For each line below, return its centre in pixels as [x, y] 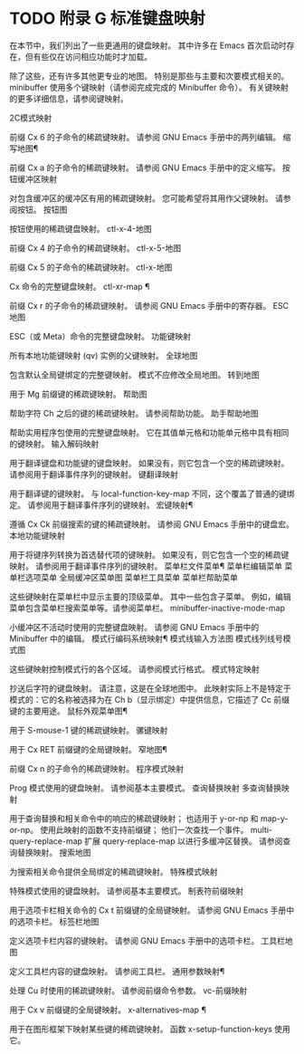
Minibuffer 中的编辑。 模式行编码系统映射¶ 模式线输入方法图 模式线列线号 [146, 638]
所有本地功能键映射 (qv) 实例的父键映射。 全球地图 [104, 355]
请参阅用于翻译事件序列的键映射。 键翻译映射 [94, 474]
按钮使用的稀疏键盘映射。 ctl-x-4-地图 [81, 228]
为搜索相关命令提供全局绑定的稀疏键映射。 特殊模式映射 [114, 871]
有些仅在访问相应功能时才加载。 [92, 56]
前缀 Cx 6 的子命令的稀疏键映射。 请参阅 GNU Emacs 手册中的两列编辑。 [145, 137]
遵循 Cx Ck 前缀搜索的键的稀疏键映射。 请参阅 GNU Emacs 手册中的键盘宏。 [152, 524]
